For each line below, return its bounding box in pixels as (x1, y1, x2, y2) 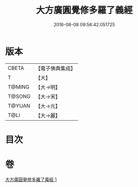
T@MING (8, 83, 30, 90)
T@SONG (8, 92, 31, 100)
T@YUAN (8, 102, 31, 109)
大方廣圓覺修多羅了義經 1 (5, 176, 57, 182)
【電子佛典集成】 (35, 65, 76, 72)
